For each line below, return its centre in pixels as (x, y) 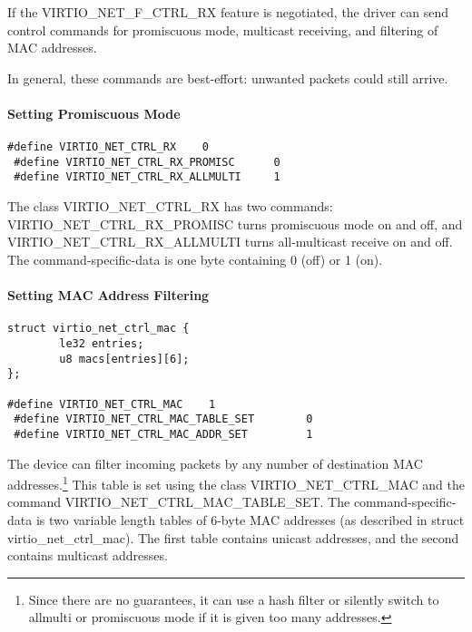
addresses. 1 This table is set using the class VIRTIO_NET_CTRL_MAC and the (236, 483)
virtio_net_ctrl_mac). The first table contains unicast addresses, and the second (233, 537)
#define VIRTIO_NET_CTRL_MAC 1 (112, 404)
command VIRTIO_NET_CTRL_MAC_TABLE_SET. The (179, 502)
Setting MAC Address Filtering (108, 295)
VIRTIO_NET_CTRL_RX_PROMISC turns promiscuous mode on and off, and (235, 224)
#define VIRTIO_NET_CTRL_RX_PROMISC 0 (147, 162)
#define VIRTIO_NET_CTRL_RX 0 (108, 147)
